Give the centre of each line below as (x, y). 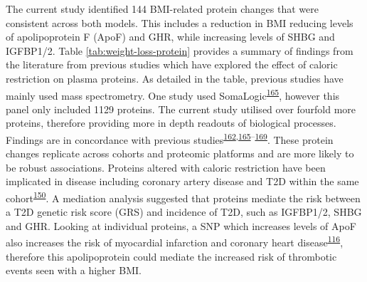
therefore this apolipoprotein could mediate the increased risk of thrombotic (171, 256)
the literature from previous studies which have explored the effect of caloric (172, 64)
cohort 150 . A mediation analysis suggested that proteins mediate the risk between (183, 197)
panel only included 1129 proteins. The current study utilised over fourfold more (181, 109)
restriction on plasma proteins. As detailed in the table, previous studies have (175, 78)
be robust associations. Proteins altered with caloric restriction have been (166, 167)
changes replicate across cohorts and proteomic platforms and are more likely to (180, 153)
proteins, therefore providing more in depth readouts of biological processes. (171, 123)
